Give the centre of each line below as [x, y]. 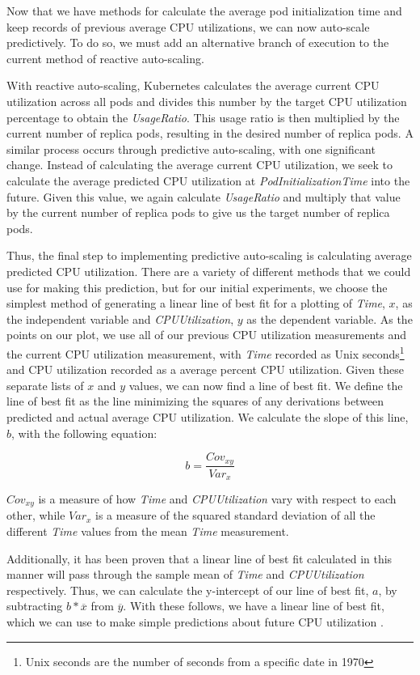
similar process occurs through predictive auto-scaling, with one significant [191, 149]
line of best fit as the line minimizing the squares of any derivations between [195, 401]
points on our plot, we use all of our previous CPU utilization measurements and [207, 335]
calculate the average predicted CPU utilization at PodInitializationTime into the [208, 180]
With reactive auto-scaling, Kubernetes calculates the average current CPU [193, 85]
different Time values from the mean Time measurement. [148, 531]
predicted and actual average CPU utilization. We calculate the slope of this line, [208, 416]
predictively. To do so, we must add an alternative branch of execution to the [198, 42]
